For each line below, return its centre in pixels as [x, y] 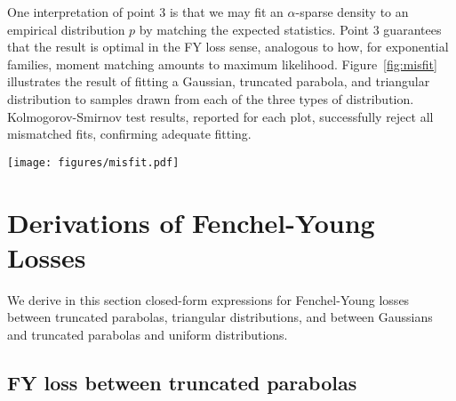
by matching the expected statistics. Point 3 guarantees [290, 29]
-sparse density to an [352, 12]
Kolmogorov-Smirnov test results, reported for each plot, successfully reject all [220, 116]
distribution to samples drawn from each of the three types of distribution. [211, 98]
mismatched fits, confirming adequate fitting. [129, 134]
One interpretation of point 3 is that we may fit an [145, 12]
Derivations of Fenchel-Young [191, 222]
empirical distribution [66, 29]
